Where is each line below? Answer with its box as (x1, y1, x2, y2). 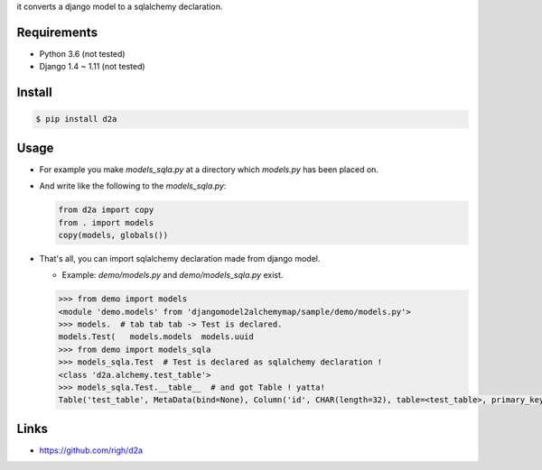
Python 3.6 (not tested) (39, 48, 126, 59)
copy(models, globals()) (58, 230, 169, 240)
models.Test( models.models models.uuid (58, 332, 255, 342)
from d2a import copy (58, 205, 154, 216)
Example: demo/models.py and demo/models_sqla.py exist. (61, 270, 284, 281)
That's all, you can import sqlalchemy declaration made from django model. (39, 253, 321, 263)
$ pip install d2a (35, 114, 117, 124)
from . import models (58, 217, 154, 227)
